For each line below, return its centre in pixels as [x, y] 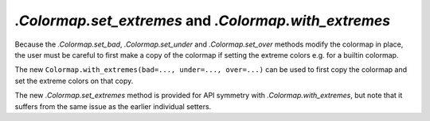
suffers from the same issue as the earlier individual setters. [113, 106]
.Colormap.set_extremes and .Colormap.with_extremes [202, 21]
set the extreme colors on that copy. [74, 81]
